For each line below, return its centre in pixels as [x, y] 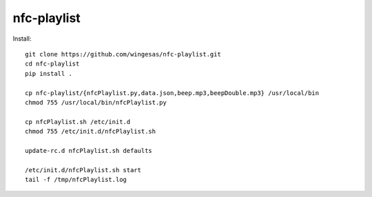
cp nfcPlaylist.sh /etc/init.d [78, 122]
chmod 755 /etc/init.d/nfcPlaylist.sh [91, 132]
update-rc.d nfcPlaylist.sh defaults [89, 151]
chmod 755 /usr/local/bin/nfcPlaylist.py [96, 102]
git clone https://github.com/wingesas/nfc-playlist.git [123, 54]
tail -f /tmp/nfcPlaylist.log [76, 180]
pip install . [49, 73]
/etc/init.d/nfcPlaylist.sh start [83, 170]
